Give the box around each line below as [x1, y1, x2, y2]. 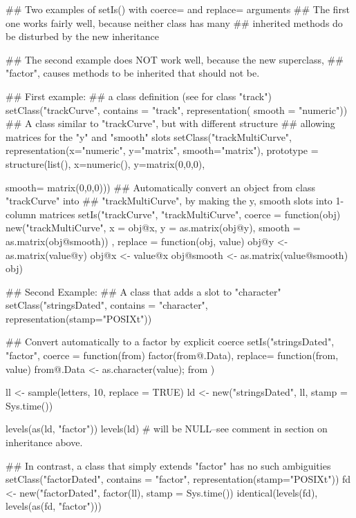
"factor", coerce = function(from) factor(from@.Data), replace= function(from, [6, 348, 339, 363]
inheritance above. [6, 435, 83, 450]
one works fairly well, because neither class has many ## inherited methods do [6, 15, 343, 30]
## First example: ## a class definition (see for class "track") [6, 88, 272, 103]
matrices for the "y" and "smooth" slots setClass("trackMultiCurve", [6, 129, 292, 144]
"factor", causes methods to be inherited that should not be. [6, 66, 260, 80]
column [6, 207, 37, 221]
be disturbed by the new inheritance [6, 29, 159, 44]
